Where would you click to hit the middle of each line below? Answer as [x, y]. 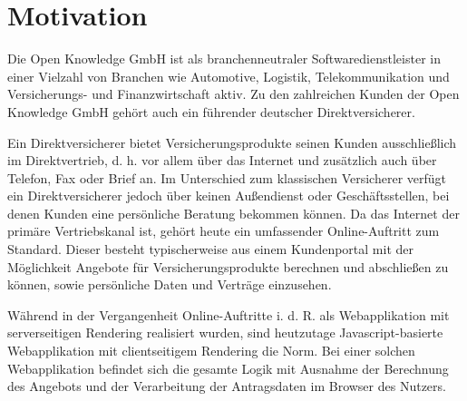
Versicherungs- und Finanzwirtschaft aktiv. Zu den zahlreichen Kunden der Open [233, 94]
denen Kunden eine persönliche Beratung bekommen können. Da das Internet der [233, 213]
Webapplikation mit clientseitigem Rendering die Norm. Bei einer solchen [211, 351]
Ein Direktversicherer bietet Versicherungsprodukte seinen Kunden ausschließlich [232, 142]
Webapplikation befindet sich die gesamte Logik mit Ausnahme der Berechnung [228, 368]
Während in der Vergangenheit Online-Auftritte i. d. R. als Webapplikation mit [229, 314]
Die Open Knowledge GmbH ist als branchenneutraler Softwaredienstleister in [224, 59]
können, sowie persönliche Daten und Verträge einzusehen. [170, 284]
